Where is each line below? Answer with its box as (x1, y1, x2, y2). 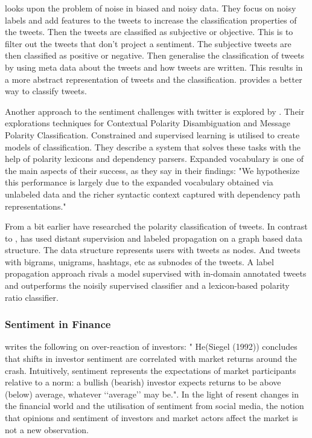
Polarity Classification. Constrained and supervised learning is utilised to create (5, 128, 300, 141)
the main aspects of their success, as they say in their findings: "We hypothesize (5, 164, 300, 176)
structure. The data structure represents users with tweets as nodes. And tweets (5, 243, 301, 256)
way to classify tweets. (5, 85, 87, 97)
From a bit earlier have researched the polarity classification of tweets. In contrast (5, 220, 308, 233)
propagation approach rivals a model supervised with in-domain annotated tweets (5, 267, 307, 280)
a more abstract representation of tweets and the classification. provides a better (5, 72, 302, 85)
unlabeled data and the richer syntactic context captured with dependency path (5, 187, 301, 200)
